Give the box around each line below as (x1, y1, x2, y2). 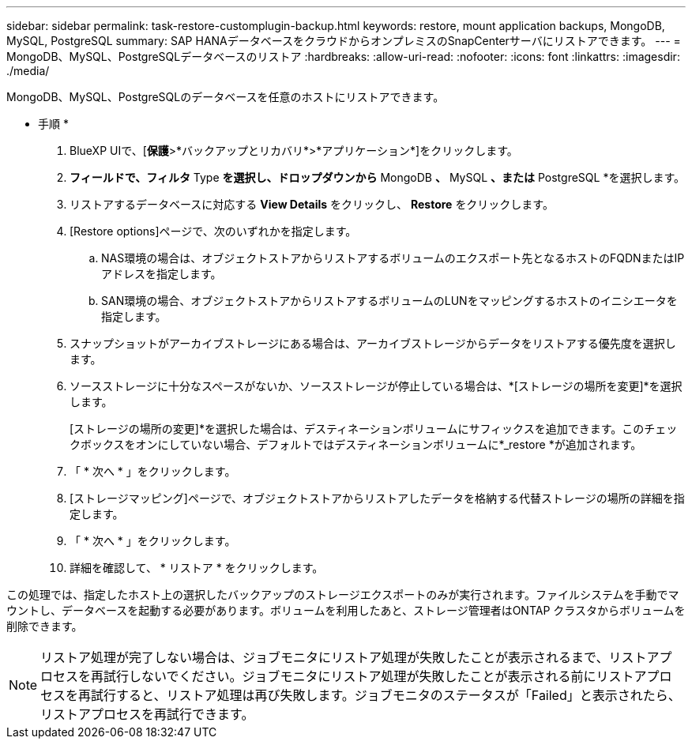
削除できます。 (6, 619, 83, 633)
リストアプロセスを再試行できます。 (40, 706, 254, 722)
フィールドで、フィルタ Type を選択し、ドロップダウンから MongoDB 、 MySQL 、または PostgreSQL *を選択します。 (70, 171, 686, 184)
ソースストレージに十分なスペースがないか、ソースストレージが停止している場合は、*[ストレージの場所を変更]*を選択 (70, 379, 683, 393)
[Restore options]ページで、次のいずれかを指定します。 (70, 224, 357, 238)
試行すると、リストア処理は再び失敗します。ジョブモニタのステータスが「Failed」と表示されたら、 (91, 687, 681, 703)
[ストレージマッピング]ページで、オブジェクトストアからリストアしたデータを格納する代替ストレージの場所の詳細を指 (70, 491, 685, 505)
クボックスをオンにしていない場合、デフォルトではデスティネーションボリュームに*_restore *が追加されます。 (70, 438, 642, 451)
